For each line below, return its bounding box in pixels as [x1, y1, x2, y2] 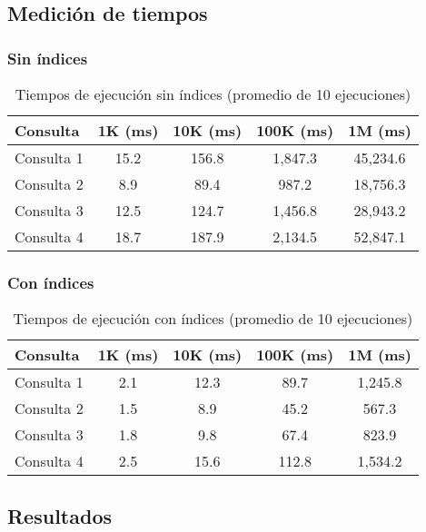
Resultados [7, 501, 112, 529]
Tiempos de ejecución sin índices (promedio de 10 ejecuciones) [15, 84, 411, 104]
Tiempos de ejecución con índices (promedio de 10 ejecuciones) [13, 308, 413, 330]
